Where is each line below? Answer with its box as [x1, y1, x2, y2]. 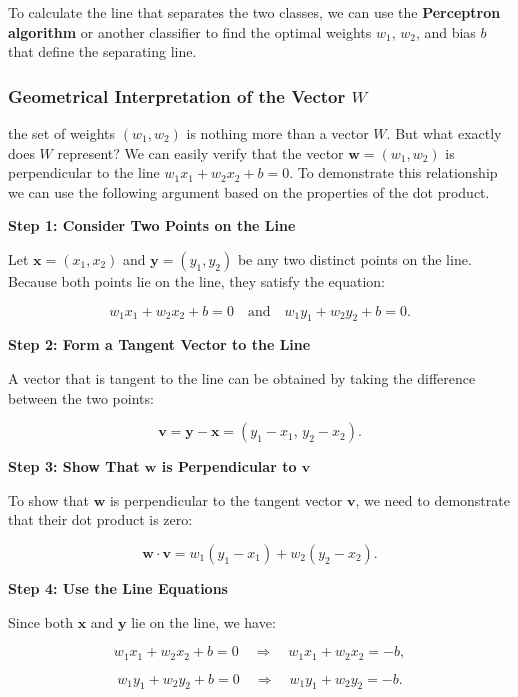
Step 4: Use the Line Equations [8, 577, 228, 598]
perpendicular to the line [8, 162, 160, 183]
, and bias [415, 21, 476, 42]
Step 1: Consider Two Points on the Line [8, 215, 296, 236]
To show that [8, 489, 89, 510]
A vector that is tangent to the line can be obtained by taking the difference [8, 367, 476, 388]
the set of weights [8, 123, 116, 143]
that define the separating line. [8, 41, 197, 62]
